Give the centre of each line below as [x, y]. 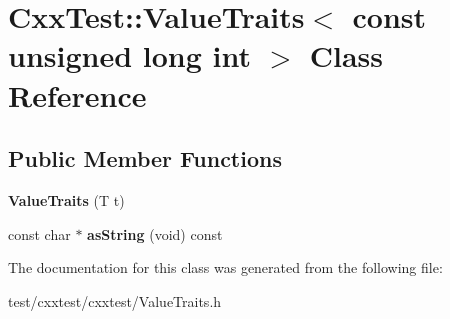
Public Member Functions [145, 158]
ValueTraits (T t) [66, 199]
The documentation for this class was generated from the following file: [225, 267]
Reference [77, 94]
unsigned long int [129, 55]
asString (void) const [155, 233]
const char [39, 233]
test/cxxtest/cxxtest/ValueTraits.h [115, 300]
